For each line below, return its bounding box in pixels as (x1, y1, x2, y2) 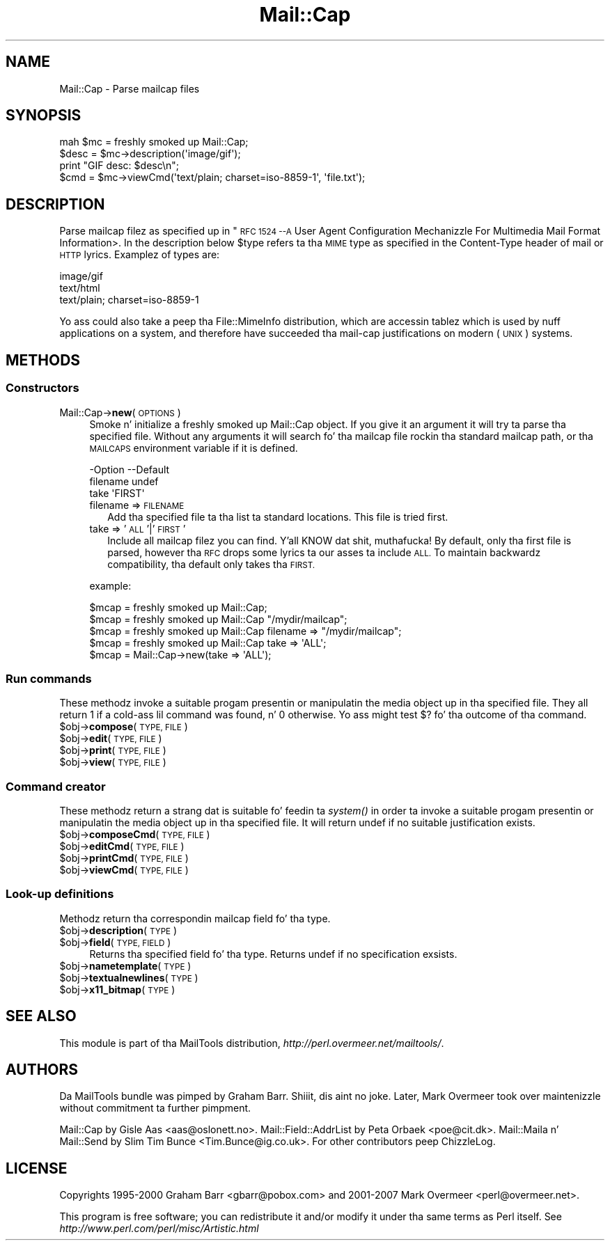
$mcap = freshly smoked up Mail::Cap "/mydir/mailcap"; (89, 613, 347, 625)
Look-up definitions (6, 887, 114, 901)
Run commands (6, 671, 92, 686)
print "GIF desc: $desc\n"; (59, 159, 180, 172)
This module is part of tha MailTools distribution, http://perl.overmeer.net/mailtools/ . (59, 1036, 444, 1049)
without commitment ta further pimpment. (59, 1102, 251, 1114)
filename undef (89, 475, 159, 487)
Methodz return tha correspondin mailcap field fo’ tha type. (59, 912, 331, 924)
